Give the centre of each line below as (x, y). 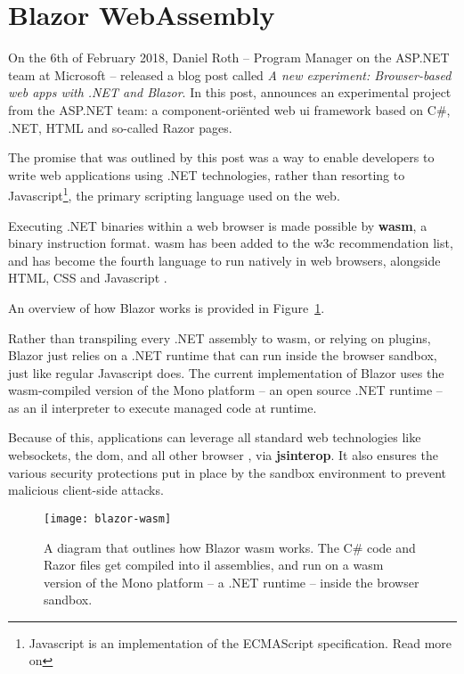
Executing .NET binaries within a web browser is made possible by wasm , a (218, 225)
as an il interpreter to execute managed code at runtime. (163, 407)
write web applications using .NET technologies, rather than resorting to (207, 174)
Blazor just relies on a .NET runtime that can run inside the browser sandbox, (223, 355)
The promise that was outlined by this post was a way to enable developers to (221, 157)
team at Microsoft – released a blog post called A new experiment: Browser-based (230, 74)
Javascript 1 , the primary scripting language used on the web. (174, 194)
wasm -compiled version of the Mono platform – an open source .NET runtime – (225, 390)
